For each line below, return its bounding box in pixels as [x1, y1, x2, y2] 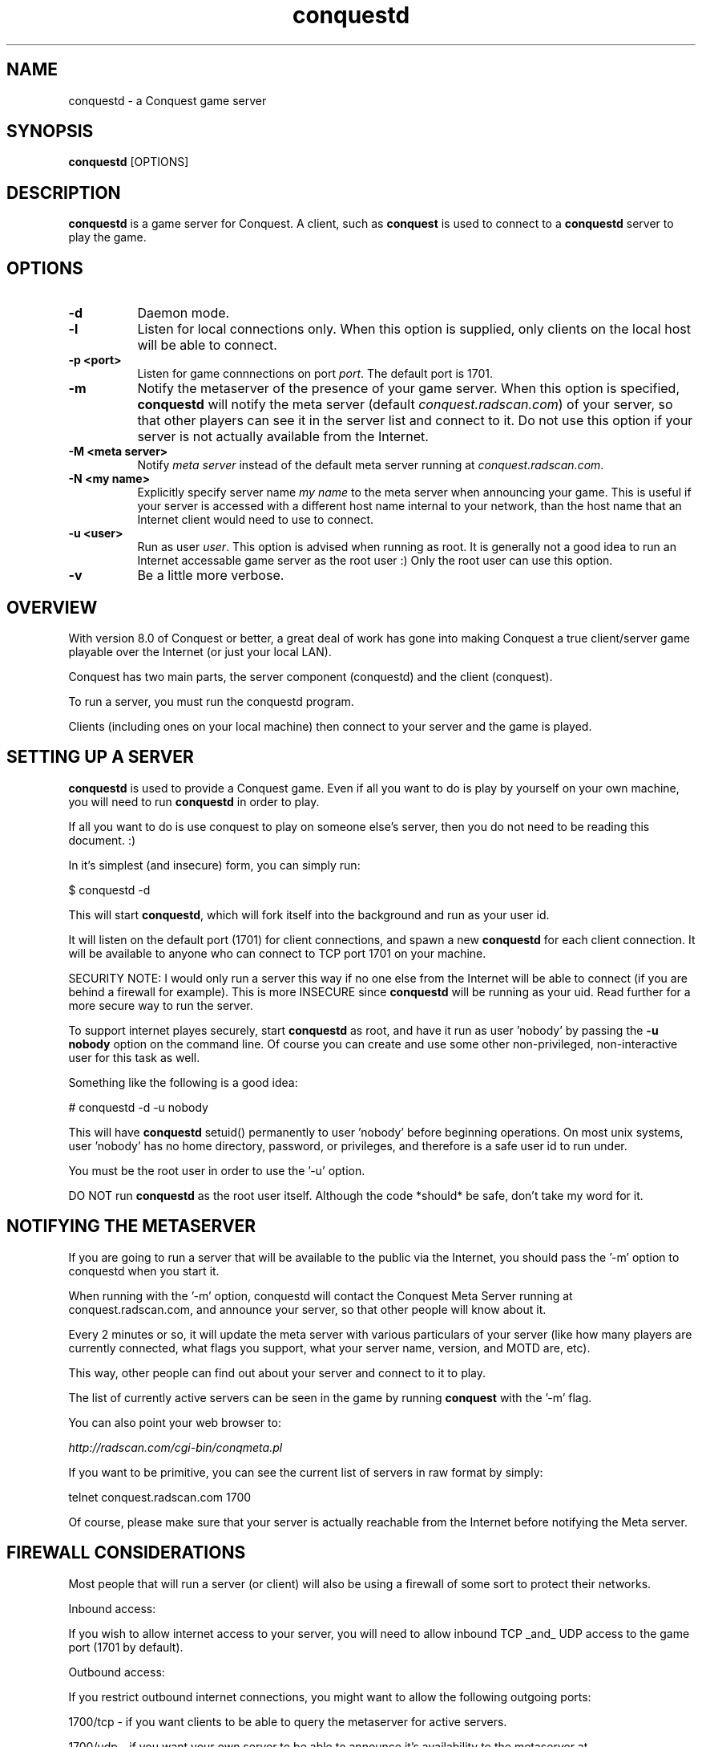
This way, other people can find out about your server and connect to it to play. [68, 1365, 486, 1380]
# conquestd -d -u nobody [68, 1100, 208, 1114]
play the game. [68, 230, 147, 245]
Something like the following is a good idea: [68, 1075, 298, 1089]
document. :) [68, 833, 136, 847]
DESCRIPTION [6, 182, 121, 203]
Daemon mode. [137, 305, 230, 322]
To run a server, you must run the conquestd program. [68, 694, 354, 708]
